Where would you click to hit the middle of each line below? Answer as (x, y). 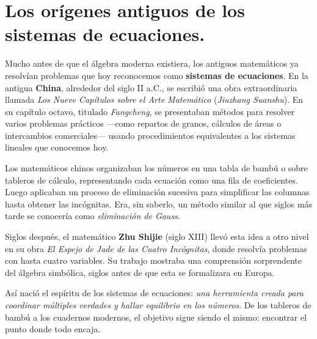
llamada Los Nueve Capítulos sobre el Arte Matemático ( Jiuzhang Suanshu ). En (154, 99)
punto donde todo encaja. (53, 329)
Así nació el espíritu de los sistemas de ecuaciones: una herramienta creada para (154, 293)
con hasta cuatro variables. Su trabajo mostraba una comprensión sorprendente (154, 260)
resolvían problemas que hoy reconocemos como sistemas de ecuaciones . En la (157, 75)
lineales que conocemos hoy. (57, 147)
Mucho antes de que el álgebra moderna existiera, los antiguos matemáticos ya (152, 63)
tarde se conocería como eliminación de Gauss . (93, 216)
